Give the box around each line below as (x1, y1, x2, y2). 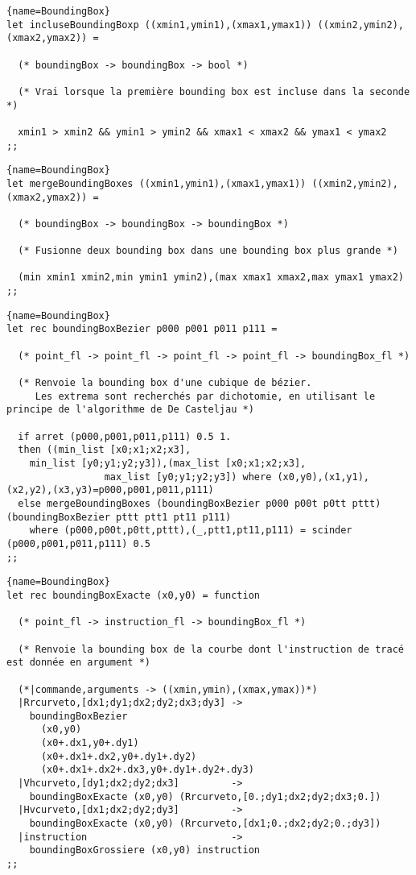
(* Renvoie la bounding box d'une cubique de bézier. (18, 377, 312, 389)
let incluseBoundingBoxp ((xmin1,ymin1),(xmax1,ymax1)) (6, 19, 312, 31)
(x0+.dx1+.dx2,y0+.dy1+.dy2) (40, 750, 197, 762)
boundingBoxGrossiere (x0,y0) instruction (29, 844, 260, 856)
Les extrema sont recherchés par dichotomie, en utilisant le (35, 390, 376, 402)
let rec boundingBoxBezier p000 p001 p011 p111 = (6, 323, 278, 335)
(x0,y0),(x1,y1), (277, 471, 370, 483)
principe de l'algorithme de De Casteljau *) (6, 404, 254, 416)
